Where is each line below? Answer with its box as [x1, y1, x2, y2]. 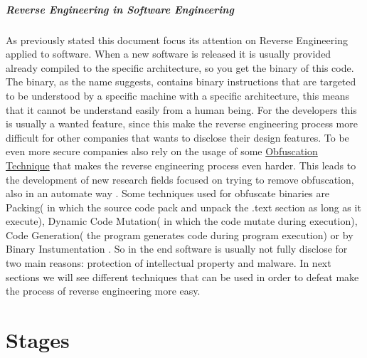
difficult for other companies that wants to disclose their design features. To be [6, 130, 349, 144]
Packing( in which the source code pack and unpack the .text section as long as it [6, 199, 361, 214]
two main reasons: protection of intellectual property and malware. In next [6, 256, 331, 270]
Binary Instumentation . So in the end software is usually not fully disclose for [6, 241, 348, 256]
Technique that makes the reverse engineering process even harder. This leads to [6, 157, 356, 172]
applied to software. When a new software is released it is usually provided [6, 46, 331, 61]
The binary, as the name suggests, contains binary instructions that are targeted [6, 74, 356, 89]
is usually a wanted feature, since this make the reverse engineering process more [6, 116, 358, 131]
